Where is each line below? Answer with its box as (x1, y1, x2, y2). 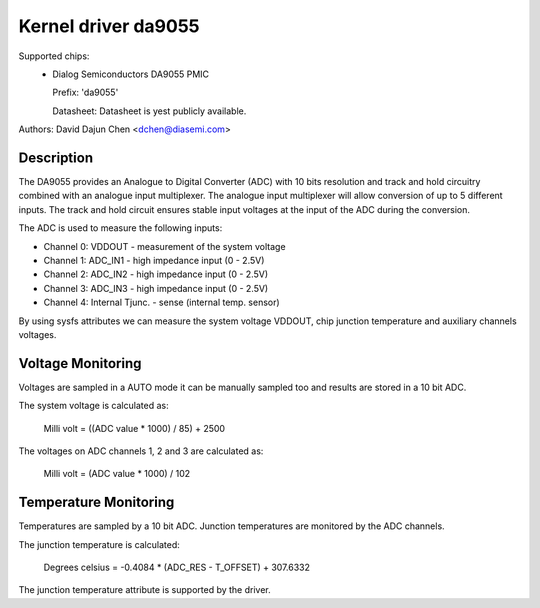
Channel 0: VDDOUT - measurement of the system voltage (43, 240, 286, 252)
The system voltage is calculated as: (18, 400, 169, 412)
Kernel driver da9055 (18, 15, 200, 37)
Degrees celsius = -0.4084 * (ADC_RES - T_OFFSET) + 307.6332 (43, 561, 310, 574)
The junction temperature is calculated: (18, 538, 180, 550)
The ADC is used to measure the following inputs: (18, 222, 223, 234)
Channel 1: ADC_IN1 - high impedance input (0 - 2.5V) (43, 254, 265, 266)
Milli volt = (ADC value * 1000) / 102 (43, 468, 191, 480)
